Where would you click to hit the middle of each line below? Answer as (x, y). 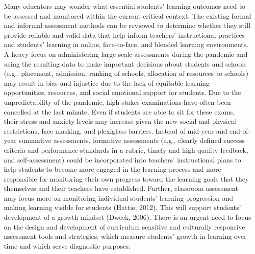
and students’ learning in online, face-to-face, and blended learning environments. (126, 44)
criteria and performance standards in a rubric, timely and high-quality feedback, (126, 150)
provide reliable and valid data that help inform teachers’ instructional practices (124, 35)
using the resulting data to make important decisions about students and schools (125, 63)
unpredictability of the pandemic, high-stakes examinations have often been (117, 102)
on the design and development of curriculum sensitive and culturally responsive (125, 226)
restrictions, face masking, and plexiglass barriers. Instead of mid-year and (116, 130)
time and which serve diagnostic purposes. (67, 245)
